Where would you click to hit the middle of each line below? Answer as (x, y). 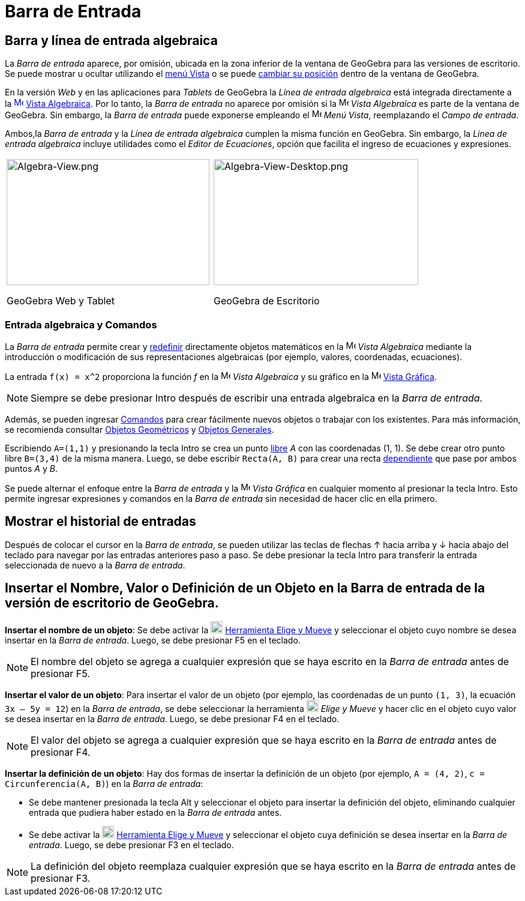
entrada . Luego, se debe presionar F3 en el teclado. (131, 845)
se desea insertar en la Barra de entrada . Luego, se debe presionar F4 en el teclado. (172, 719)
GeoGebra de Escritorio (267, 301)
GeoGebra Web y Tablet (61, 301)
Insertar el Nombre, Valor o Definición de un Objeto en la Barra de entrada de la (245, 588)
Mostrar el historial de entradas (100, 522)
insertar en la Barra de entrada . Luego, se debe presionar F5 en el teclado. (153, 640)
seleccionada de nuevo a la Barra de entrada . (95, 565)
